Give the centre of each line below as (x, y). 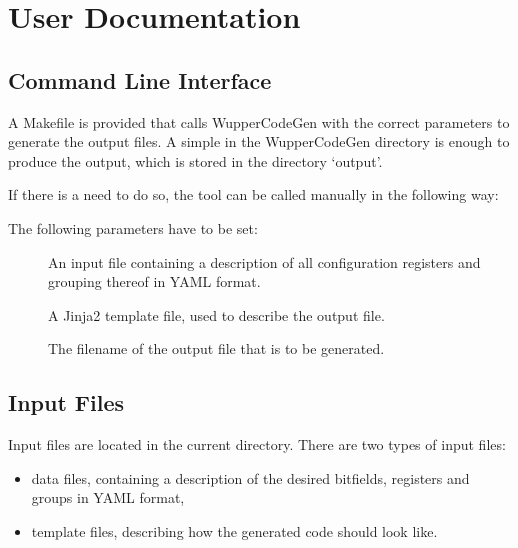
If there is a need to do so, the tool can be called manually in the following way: (253, 194)
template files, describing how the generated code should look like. (234, 530)
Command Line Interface (140, 79)
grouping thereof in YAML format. (154, 281)
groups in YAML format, (108, 497)
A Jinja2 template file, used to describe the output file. (216, 314)
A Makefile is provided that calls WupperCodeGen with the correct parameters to (259, 121)
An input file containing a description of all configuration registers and (264, 261)
